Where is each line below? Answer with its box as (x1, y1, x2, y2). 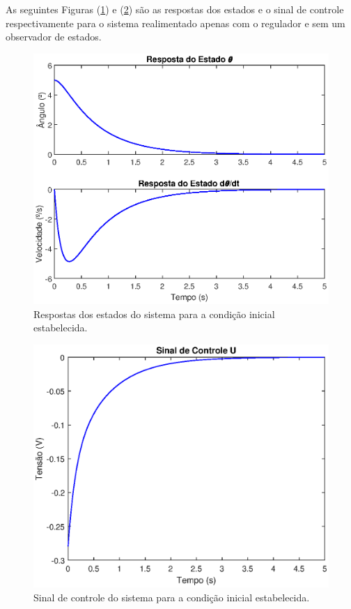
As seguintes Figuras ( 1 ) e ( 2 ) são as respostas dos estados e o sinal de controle (6, 2, 344, 16)
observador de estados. (6, 29, 102, 44)
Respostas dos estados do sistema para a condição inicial (33, 306, 275, 321)
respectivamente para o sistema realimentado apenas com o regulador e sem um (6, 15, 345, 30)
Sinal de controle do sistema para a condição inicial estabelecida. (33, 589, 310, 604)
